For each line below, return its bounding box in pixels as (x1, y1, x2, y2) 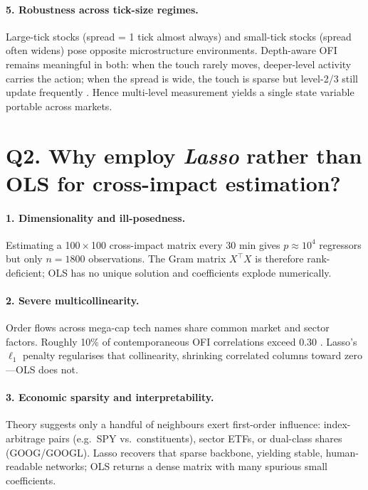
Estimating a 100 (6, 237, 80, 252)
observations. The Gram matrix (88, 251, 226, 266)
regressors (319, 237, 362, 252)
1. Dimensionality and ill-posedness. (6, 210, 186, 225)
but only (6, 251, 43, 266)
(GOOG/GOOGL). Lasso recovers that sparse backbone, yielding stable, (6, 444, 323, 459)
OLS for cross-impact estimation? (6, 168, 341, 197)
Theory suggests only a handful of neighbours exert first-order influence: (6, 417, 321, 432)
